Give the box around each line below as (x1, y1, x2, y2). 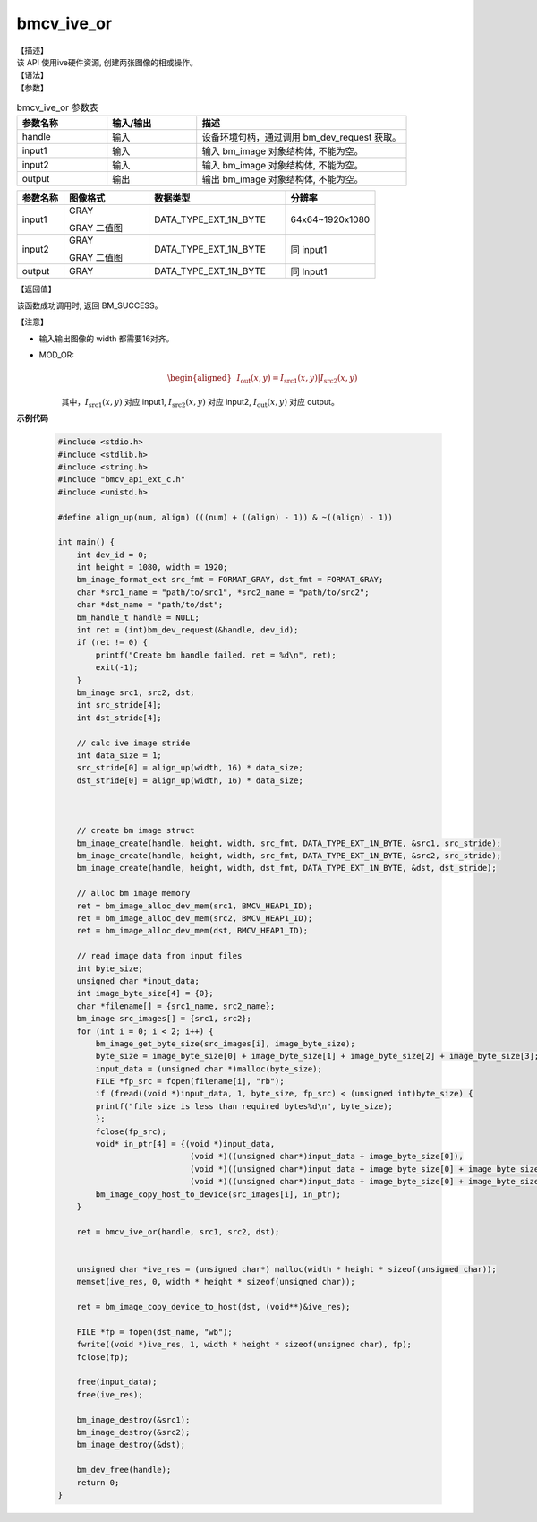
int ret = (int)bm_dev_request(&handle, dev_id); (76, 625, 299, 635)
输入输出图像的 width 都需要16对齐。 (38, 332, 175, 344)
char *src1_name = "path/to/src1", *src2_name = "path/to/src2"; (76, 587, 370, 598)
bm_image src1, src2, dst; (76, 687, 196, 698)
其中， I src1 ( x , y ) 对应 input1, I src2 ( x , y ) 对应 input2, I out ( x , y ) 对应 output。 (61, 396, 339, 409)
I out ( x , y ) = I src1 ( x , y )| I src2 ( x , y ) (236, 373, 358, 385)
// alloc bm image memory (76, 888, 191, 899)
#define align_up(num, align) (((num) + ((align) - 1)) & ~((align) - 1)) (57, 512, 394, 522)
